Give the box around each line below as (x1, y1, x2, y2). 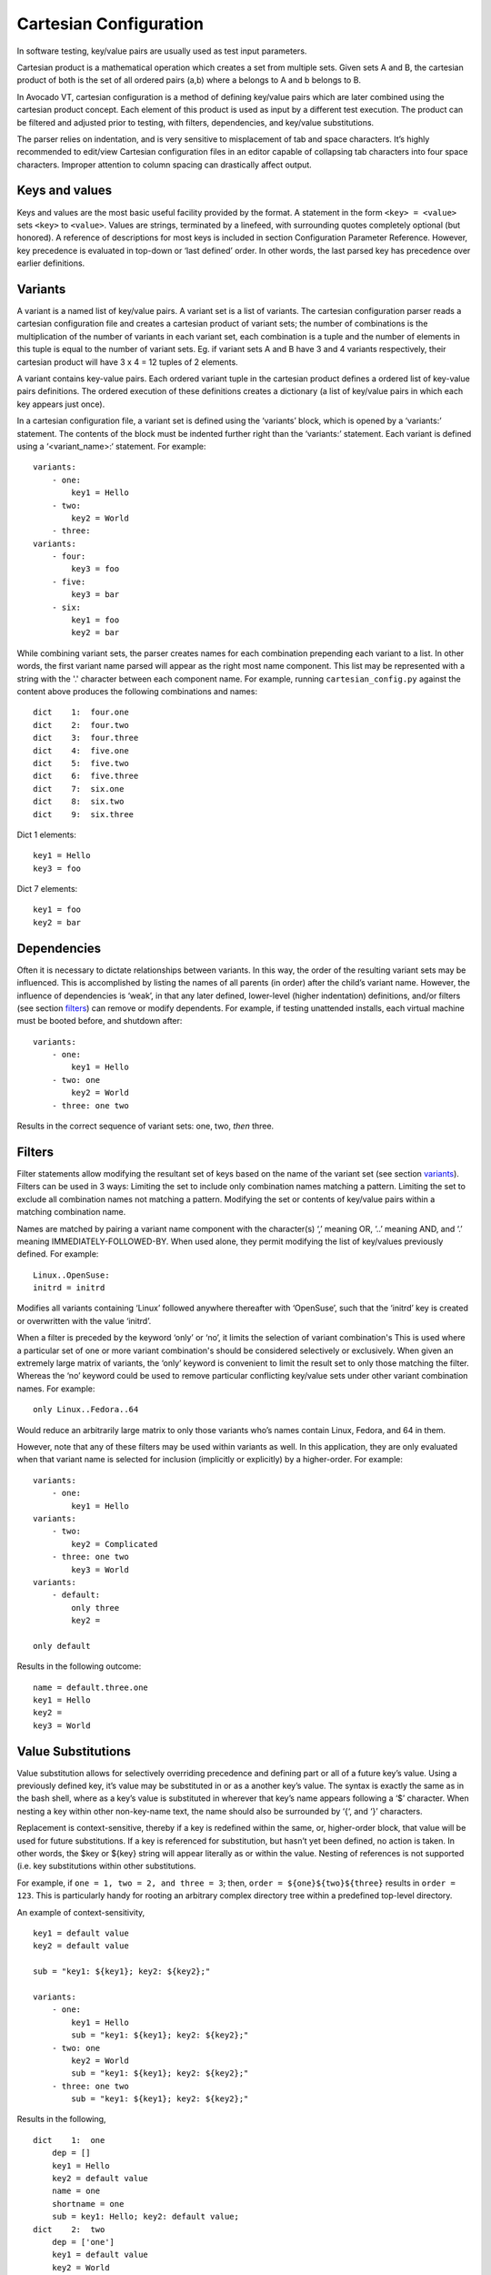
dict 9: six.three (33, 809, 135, 819)
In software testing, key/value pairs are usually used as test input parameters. (16, 45, 307, 56)
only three (71, 1603, 120, 1613)
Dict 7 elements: (16, 884, 78, 895)
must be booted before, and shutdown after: (16, 1016, 183, 1026)
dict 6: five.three (33, 771, 139, 782)
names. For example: (16, 1383, 95, 1394)
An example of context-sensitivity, (16, 1906, 145, 1917)
